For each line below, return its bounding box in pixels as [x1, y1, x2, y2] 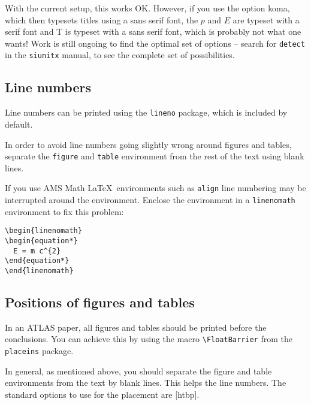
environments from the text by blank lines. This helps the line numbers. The [5, 376, 286, 389]
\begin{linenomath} [5, 226, 82, 235]
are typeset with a [233, 13, 300, 26]
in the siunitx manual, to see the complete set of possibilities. [5, 49, 235, 61]
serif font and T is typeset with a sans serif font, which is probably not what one [5, 25, 301, 38]
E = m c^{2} [13, 246, 61, 255]
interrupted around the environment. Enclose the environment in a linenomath [5, 194, 295, 206]
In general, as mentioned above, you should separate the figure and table [5, 364, 272, 377]
